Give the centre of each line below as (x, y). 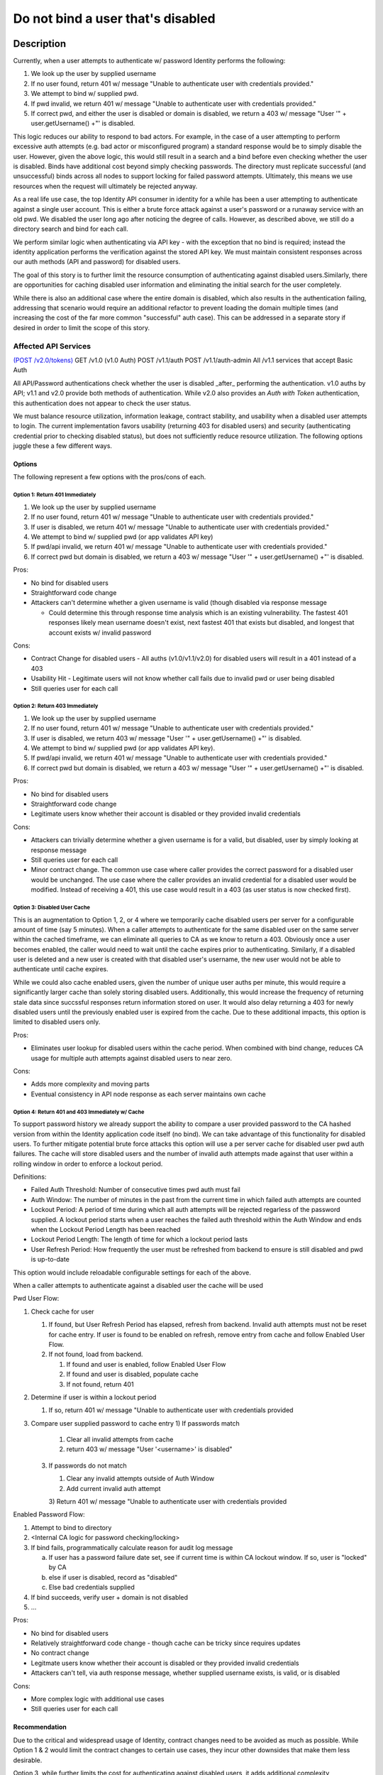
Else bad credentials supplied (91, 1588)
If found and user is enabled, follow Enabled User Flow (146, 1364)
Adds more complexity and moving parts (90, 1084)
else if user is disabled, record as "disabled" (113, 1577)
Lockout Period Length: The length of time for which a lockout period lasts (139, 1240)
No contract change (60, 1653)
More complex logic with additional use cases (98, 1699)
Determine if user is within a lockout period (94, 1397)
